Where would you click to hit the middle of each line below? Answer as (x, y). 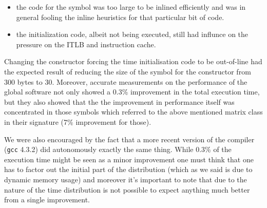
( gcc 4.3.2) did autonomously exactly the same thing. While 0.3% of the (118, 149)
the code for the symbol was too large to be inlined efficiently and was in (131, 7)
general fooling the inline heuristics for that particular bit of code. (120, 17)
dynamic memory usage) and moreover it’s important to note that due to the (126, 179)
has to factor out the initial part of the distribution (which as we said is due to (128, 169)
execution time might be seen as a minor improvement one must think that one (129, 159)
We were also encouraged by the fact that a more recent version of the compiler (129, 139)
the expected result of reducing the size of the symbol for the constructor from (128, 71)
